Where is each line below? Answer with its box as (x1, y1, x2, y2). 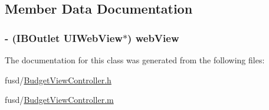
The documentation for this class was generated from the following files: (5, 54, 265, 66)
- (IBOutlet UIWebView (5, 30, 123, 45)
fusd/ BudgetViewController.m (5, 93, 114, 106)
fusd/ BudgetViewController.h (5, 73, 111, 86)
